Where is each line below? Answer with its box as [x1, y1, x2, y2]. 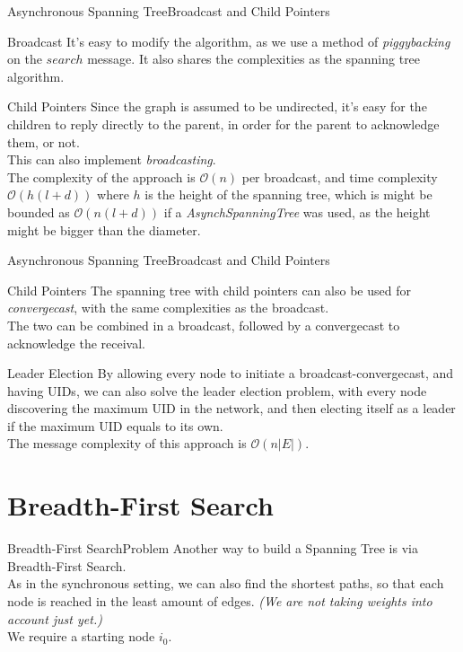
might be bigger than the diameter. [7, 220, 201, 239]
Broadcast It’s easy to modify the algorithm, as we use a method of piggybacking [7, 31, 450, 50]
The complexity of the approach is [7, 167, 196, 186]
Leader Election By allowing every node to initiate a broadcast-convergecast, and [7, 364, 454, 383]
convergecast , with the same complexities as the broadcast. [7, 298, 329, 317]
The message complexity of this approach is [7, 434, 247, 453]
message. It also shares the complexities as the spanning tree [87, 49, 421, 68]
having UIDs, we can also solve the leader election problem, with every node [7, 381, 427, 400]
